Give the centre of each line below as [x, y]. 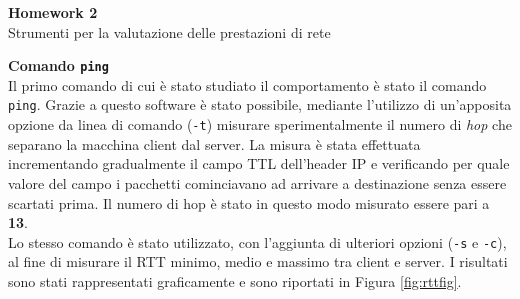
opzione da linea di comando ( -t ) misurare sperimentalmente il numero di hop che [260, 124]
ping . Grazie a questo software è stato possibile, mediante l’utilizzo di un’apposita [260, 104]
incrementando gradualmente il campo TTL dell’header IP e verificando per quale [259, 163]
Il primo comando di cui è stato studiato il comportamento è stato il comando [247, 84]
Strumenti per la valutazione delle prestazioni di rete [169, 31]
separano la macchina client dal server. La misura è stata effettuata [214, 143]
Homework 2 [53, 12]
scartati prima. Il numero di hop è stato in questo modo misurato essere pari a [249, 202]
